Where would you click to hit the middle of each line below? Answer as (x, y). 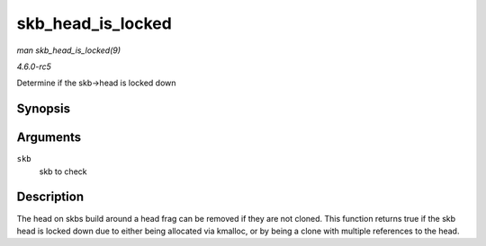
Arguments (49, 138)
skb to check (63, 171)
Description (50, 197)
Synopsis (44, 109)
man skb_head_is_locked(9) (69, 50)
